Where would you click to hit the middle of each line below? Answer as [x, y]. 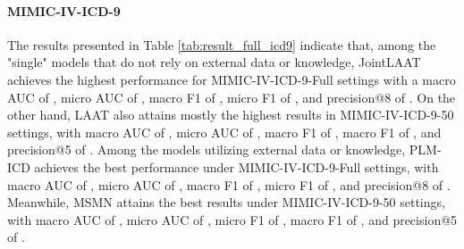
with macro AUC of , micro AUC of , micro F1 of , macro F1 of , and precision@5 [232, 219]
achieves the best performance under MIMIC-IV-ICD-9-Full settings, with [236, 166]
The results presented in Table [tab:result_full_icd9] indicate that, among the [222, 44]
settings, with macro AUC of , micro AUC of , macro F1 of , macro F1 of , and [224, 132]
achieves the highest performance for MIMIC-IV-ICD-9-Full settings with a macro [232, 79]
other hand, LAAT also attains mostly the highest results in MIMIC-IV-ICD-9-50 [231, 115]
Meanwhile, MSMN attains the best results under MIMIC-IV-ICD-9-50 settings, [226, 202]
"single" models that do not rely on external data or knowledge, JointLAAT [214, 62]
